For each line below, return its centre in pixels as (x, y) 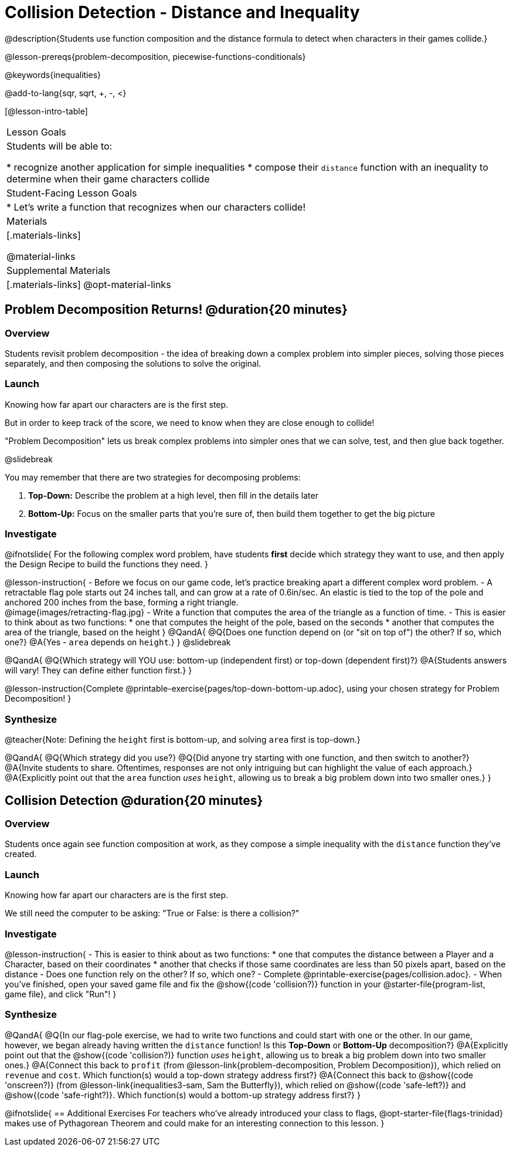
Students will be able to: (60, 146)
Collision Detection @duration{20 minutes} (134, 800)
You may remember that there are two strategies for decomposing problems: (153, 477)
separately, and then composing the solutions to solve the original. (133, 363)
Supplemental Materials (59, 270)
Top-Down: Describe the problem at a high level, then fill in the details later (173, 495)
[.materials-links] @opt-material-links (89, 284)
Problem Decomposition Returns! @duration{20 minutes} (176, 310)
